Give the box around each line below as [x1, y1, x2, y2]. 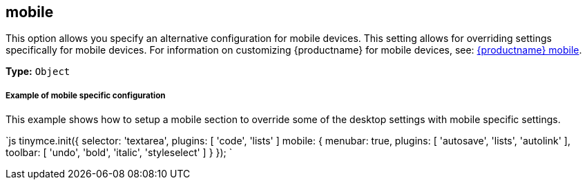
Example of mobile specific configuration [6, 90, 166, 100]
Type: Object [6, 65, 70, 78]
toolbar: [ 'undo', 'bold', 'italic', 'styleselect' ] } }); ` [6, 146, 233, 159]
